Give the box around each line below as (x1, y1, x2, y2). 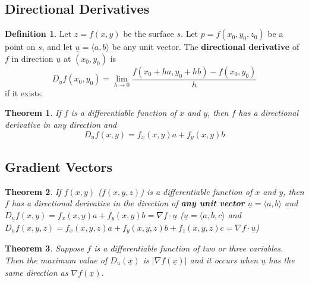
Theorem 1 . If (5, 106, 61, 119)
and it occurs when (190, 253, 258, 266)
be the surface (123, 27, 174, 40)
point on (5, 40, 36, 53)
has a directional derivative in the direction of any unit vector (11, 197, 245, 209)
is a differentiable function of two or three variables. (94, 242, 283, 254)
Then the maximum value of (5, 253, 108, 266)
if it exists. (5, 86, 43, 99)
